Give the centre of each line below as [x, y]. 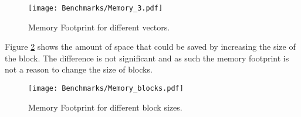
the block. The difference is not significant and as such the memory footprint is [147, 58]
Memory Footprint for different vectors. [99, 27]
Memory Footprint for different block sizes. [105, 107]
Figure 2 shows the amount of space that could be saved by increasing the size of [150, 47]
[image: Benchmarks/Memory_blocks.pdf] [106, 89]
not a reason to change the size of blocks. [79, 69]
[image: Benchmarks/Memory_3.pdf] [96, 8]
